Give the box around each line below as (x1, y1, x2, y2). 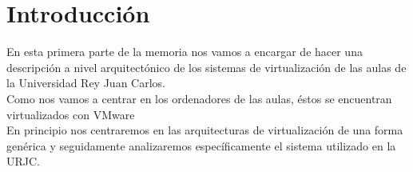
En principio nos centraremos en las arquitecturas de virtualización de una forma (6, 122, 403, 138)
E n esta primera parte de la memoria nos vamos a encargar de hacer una (6, 43, 363, 60)
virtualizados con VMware (6, 106, 135, 122)
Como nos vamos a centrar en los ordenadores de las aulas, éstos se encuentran (6, 90, 392, 106)
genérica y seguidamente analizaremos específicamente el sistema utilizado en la (6, 137, 396, 154)
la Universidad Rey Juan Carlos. (6, 74, 165, 91)
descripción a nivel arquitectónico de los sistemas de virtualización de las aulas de (6, 58, 407, 75)
